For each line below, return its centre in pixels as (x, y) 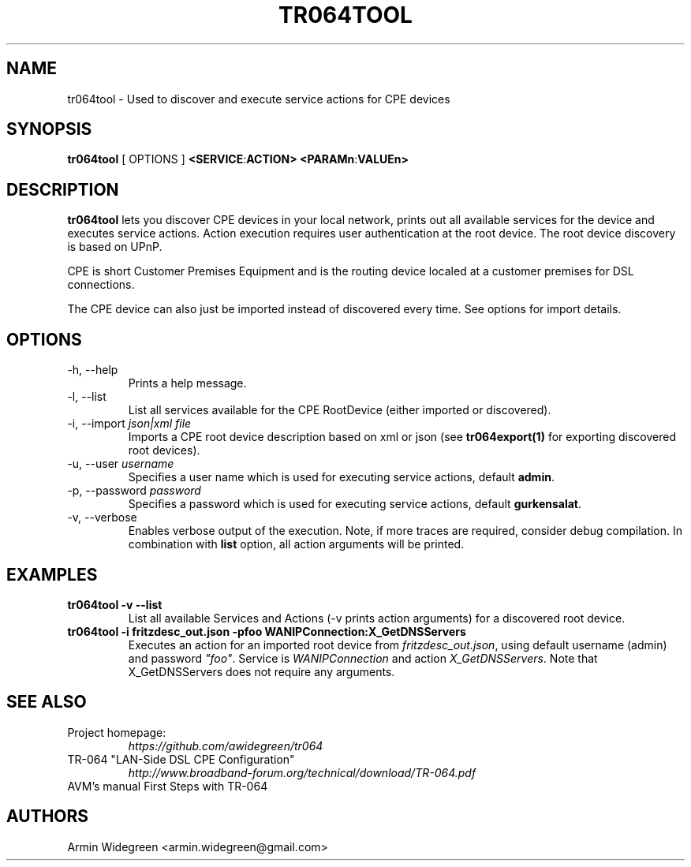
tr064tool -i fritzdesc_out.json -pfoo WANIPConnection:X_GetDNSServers (267, 631)
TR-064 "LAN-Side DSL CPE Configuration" (181, 759)
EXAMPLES (52, 574)
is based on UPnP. (115, 247)
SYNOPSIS (49, 129)
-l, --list (87, 397)
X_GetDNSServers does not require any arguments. (261, 671)
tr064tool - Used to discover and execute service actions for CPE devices (259, 99)
